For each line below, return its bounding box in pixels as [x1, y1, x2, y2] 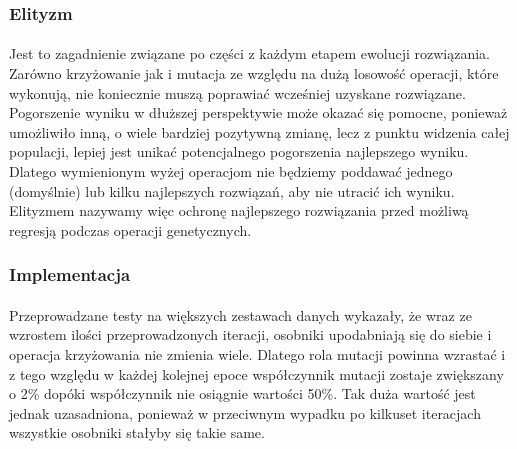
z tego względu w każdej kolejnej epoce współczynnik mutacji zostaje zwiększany [9, 363, 504, 384]
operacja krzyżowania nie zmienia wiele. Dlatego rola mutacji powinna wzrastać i [9, 344, 506, 364]
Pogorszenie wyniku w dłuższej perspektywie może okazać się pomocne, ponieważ [9, 102, 508, 123]
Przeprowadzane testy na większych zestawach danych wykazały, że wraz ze [9, 304, 472, 325]
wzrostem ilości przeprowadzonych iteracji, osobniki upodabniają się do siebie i [9, 324, 492, 345]
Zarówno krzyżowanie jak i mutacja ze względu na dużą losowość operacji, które [9, 63, 499, 84]
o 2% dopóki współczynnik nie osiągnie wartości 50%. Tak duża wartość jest [9, 383, 476, 404]
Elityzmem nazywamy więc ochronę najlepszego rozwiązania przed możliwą [9, 200, 469, 221]
